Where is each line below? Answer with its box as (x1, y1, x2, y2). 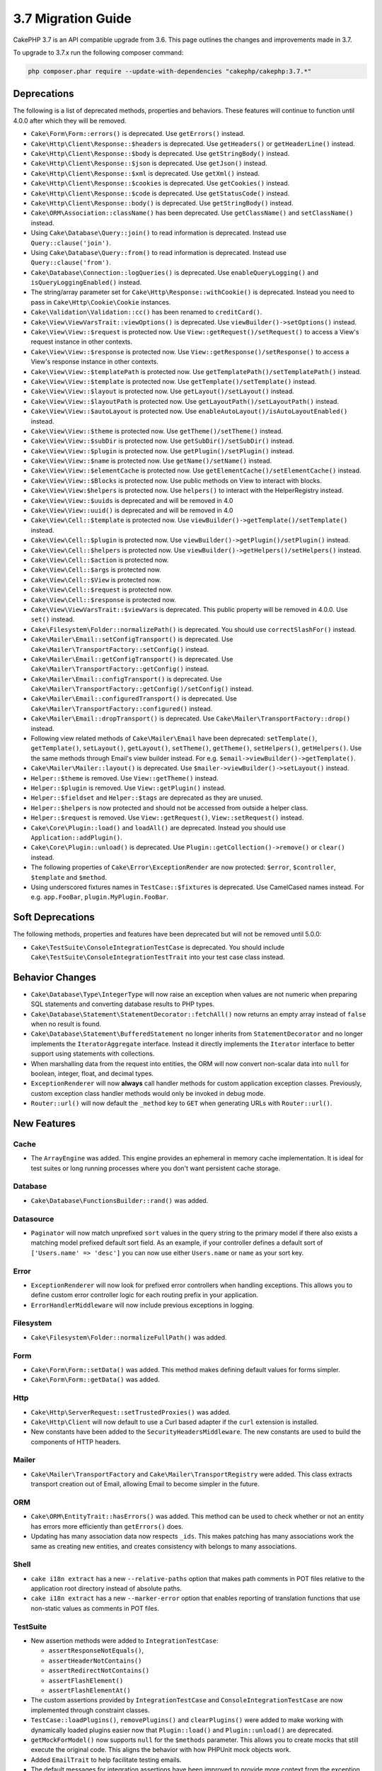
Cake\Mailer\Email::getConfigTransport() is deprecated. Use (30, 655, 233, 663)
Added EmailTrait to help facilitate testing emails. (30, 1755, 182, 1764)
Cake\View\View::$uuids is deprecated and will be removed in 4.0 (30, 496, 233, 504)
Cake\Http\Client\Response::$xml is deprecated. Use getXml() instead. (30, 169, 260, 177)
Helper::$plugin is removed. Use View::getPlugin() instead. (30, 783, 226, 792)
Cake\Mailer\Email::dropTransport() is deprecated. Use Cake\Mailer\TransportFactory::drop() (30, 714, 351, 723)
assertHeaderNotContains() (48, 1656, 142, 1665)
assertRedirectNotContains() (48, 1667, 150, 1675)
